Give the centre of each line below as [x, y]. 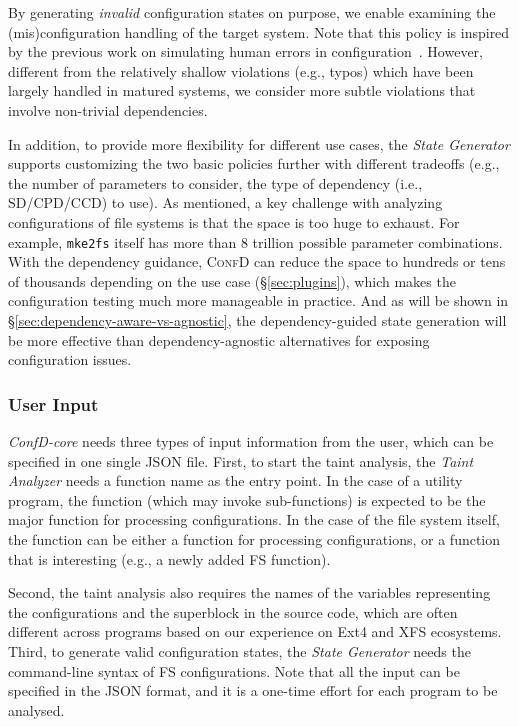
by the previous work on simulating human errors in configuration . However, [245, 51]
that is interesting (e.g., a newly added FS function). [169, 558]
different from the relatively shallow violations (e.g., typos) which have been [241, 70]
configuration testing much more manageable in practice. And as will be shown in [258, 300]
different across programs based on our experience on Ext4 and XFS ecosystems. [255, 631]
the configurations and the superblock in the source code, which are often [233, 611]
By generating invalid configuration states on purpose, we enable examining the [252, 12]
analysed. [36, 709]
